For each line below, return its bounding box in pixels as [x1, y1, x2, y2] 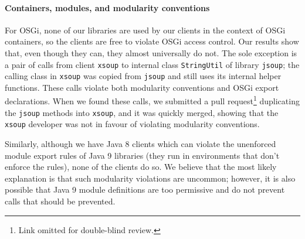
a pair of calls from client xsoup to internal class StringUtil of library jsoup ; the [5, 58, 300, 70]
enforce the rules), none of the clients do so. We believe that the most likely [5, 161, 277, 173]
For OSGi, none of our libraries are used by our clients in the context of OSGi [5, 23, 286, 36]
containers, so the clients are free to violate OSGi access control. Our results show [5, 35, 299, 47]
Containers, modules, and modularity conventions [5, 1, 210, 13]
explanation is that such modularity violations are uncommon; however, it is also [5, 172, 296, 184]
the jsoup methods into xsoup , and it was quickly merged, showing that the [5, 106, 279, 118]
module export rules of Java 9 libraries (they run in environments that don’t [5, 149, 280, 161]
